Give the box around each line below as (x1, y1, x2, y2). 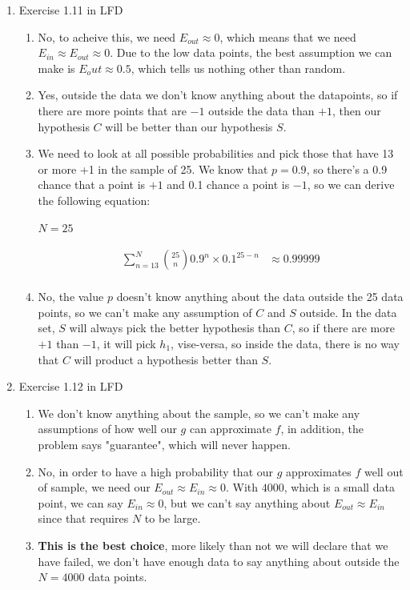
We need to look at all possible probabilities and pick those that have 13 (38, 145, 394, 162)
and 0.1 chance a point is (167, 176, 290, 193)
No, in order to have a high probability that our (38, 463, 274, 480)
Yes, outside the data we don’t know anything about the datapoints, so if (38, 86, 398, 103)
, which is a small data (283, 479, 395, 496)
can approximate (189, 420, 271, 437)
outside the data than (208, 102, 315, 118)
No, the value (38, 288, 104, 305)
